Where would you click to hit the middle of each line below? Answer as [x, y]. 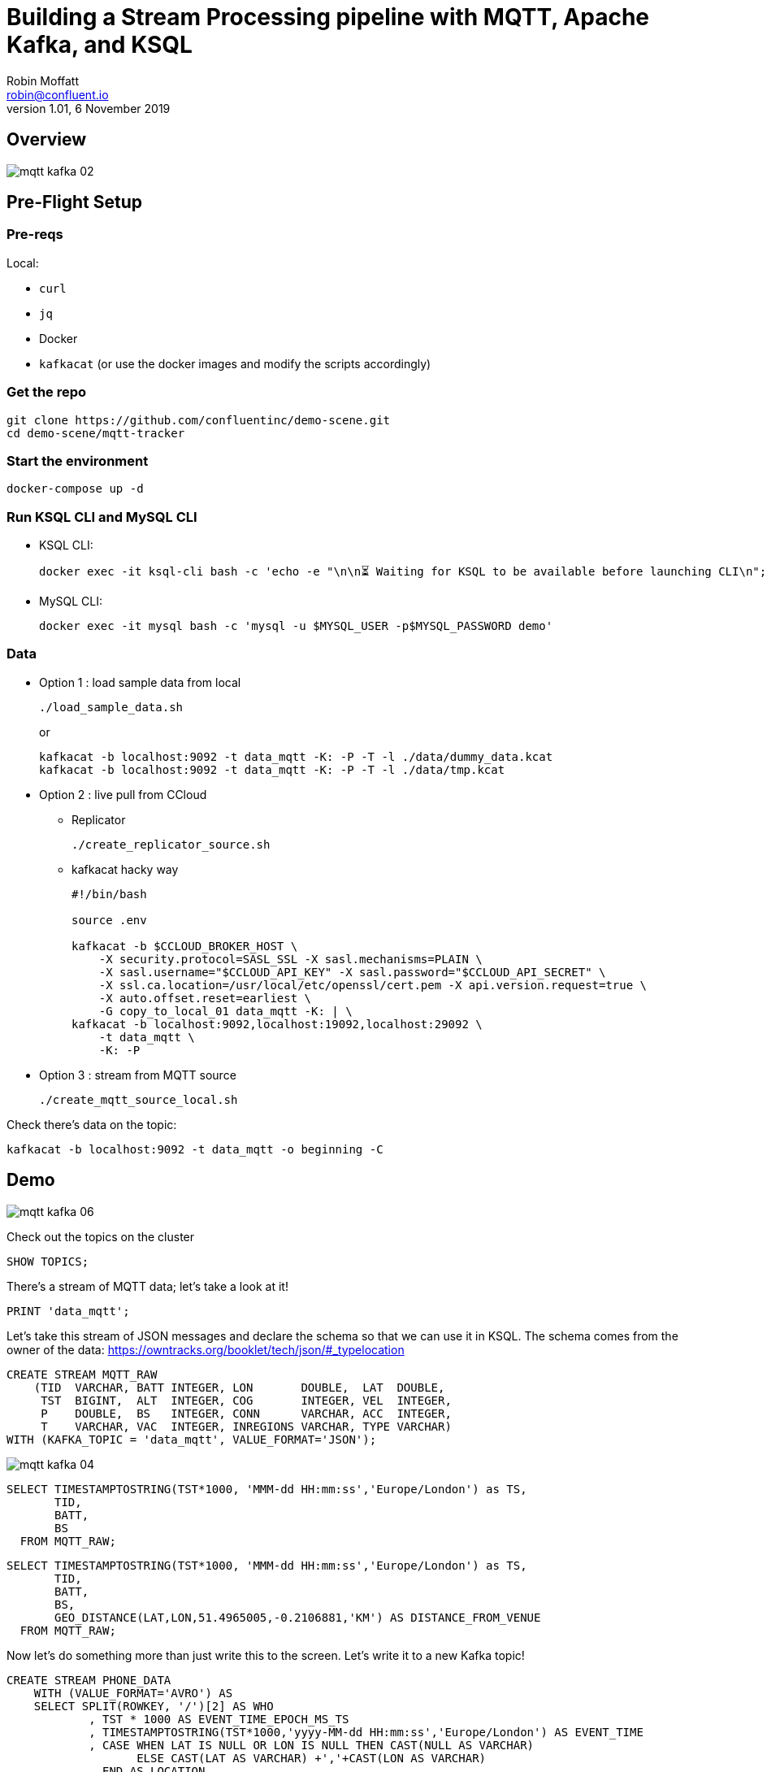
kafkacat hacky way [125, 869]
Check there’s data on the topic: [92, 1124]
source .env [109, 920]
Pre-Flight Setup [74, 202]
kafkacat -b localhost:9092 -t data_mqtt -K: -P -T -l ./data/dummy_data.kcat [296, 756]
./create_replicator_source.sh [171, 844]
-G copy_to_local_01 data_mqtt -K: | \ [225, 1011]
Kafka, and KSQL [100, 45]
